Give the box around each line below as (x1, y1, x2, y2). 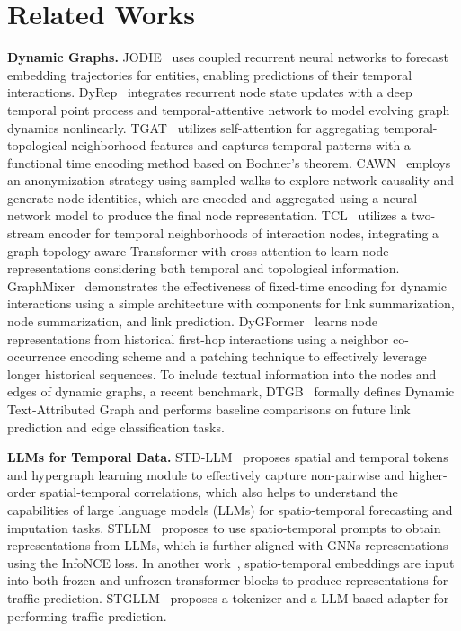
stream (7, 224, 45, 243)
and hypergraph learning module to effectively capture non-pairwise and (7, 465, 405, 484)
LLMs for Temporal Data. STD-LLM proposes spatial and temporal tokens (7, 448, 448, 467)
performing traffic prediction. (7, 606, 167, 625)
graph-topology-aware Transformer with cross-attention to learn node (7, 241, 389, 260)
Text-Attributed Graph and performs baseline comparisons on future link (7, 400, 411, 418)
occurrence (7, 347, 66, 366)
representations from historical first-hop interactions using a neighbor (7, 329, 389, 348)
